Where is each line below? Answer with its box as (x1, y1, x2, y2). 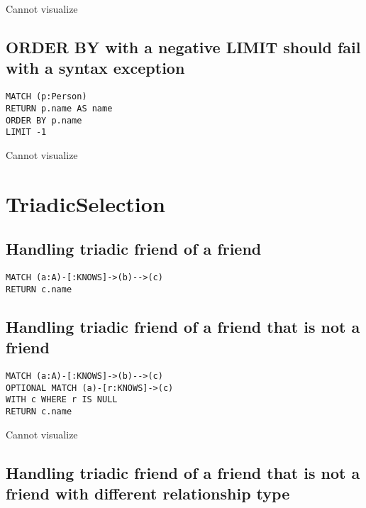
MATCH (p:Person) (6, 92, 87, 102)
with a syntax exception (6, 57, 185, 79)
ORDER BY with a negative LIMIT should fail (6, 35, 361, 57)
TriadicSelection (6, 189, 165, 218)
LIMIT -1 (6, 127, 47, 138)
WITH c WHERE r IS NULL (6, 394, 118, 405)
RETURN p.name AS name (6, 103, 113, 114)
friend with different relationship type (6, 482, 290, 504)
